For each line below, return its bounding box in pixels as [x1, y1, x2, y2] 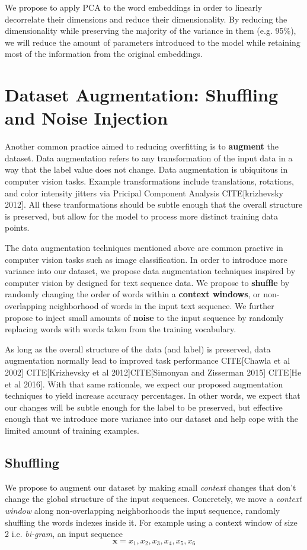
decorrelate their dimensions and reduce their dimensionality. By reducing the [5, 12, 287, 25]
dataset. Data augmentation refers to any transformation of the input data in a [5, 151, 293, 164]
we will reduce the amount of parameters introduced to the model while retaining [5, 36, 300, 48]
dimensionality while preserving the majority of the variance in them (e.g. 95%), [5, 24, 296, 37]
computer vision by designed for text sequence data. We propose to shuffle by [5, 276, 290, 288]
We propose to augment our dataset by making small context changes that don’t [5, 481, 296, 493]
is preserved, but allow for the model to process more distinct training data [5, 209, 279, 222]
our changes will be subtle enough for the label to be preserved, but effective [5, 400, 283, 413]
